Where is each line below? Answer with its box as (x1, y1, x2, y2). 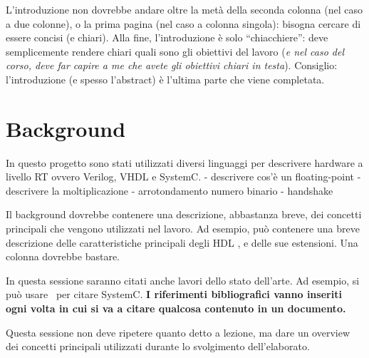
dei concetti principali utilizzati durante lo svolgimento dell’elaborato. (6, 339, 310, 354)
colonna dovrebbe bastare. (6, 249, 120, 264)
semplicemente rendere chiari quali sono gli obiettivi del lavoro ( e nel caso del (6, 44, 344, 58)
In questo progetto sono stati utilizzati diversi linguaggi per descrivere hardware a (6, 155, 363, 170)
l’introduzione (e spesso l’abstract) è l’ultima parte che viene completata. (6, 71, 325, 86)
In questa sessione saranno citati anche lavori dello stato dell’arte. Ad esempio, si (6, 272, 360, 287)
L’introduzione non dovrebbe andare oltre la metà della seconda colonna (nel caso (6, 2, 363, 16)
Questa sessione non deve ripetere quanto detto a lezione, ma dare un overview (6, 324, 350, 339)
